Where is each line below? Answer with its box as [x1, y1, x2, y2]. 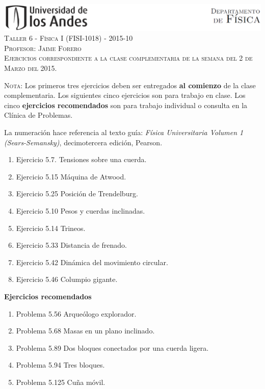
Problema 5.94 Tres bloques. [16, 359, 105, 370]
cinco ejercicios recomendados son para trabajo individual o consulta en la [4, 99, 248, 110]
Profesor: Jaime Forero [4, 42, 82, 53]
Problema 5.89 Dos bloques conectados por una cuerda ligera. [16, 342, 209, 353]
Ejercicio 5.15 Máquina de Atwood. [16, 171, 126, 181]
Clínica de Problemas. [4, 110, 73, 120]
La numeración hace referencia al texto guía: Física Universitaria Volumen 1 [4, 127, 244, 137]
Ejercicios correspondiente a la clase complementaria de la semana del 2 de [4, 53, 253, 63]
